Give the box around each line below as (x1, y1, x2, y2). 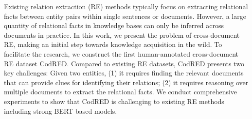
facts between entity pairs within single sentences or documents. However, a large (4, 11, 246, 21)
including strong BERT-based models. (4, 105, 117, 116)
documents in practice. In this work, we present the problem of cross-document (4, 30, 240, 40)
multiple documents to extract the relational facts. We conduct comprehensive (4, 87, 237, 97)
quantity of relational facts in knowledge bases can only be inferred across (4, 20, 224, 30)
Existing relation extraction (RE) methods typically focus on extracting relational (4, 1, 248, 11)
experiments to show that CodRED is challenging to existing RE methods (4, 96, 224, 106)
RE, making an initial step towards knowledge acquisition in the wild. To (4, 39, 222, 49)
